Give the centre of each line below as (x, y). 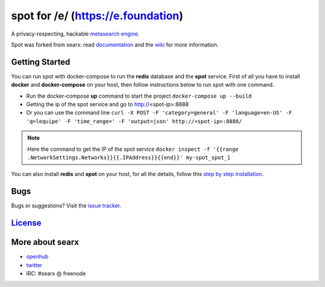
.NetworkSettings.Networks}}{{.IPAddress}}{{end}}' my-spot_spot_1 (129, 157)
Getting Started (41, 62)
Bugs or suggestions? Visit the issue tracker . (66, 206)
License (26, 223)
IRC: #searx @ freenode (56, 273)
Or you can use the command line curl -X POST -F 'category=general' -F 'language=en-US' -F (159, 113)
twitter (34, 265)
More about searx (45, 242)
